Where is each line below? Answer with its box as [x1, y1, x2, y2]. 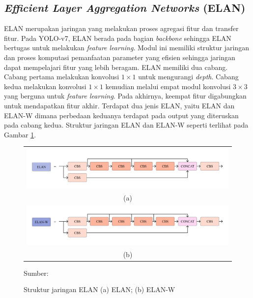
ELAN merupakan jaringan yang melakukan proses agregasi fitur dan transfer [4, 23, 239, 33]
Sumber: [24, 267, 49, 278]
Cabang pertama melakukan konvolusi [4, 71, 119, 82]
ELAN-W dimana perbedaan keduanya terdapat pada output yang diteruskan [4, 110, 239, 120]
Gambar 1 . [4, 129, 36, 139]
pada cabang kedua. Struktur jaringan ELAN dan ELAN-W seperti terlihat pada [4, 120, 249, 130]
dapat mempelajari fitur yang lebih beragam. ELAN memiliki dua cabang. [4, 62, 228, 72]
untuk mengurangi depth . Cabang [138, 71, 239, 82]
